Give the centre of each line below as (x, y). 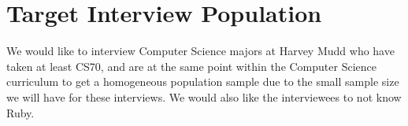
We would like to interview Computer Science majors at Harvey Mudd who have (200, 51)
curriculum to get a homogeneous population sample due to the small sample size (203, 82)
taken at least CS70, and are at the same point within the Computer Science (191, 66)
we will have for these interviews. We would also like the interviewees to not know (204, 96)
